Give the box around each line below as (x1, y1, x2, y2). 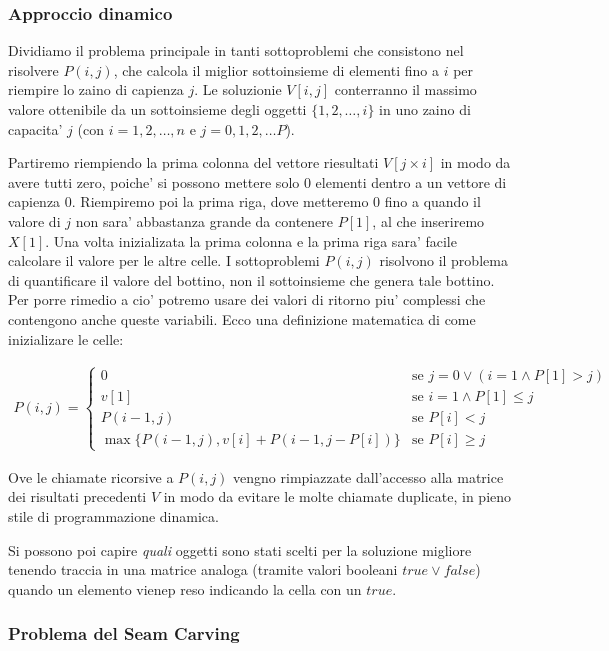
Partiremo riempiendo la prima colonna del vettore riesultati (8, 152, 379, 173)
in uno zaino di (379, 99, 471, 119)
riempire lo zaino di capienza (8, 79, 184, 100)
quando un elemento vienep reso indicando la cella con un (8, 578, 362, 599)
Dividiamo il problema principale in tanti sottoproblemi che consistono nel (8, 40, 464, 61)
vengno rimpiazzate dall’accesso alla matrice (233, 466, 504, 487)
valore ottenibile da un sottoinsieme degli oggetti (8, 99, 307, 119)
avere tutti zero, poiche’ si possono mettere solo (8, 171, 300, 192)
